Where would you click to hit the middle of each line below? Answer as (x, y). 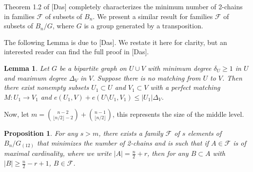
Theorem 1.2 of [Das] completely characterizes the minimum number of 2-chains (123, 6)
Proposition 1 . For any (41, 133)
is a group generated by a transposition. (144, 26)
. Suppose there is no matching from (147, 77)
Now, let (17, 114)
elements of (205, 133)
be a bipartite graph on (93, 68)
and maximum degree (35, 77)
